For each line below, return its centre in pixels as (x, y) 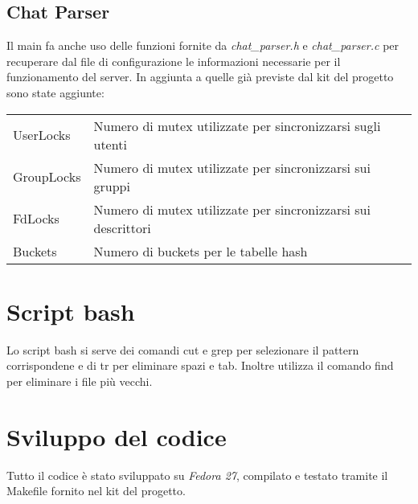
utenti (110, 144)
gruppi (112, 186)
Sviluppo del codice (117, 436)
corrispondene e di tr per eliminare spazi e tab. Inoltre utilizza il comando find (200, 365)
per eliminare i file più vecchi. (80, 381)
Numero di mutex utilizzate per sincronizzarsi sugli (237, 125)
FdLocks (36, 219)
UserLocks (42, 135)
